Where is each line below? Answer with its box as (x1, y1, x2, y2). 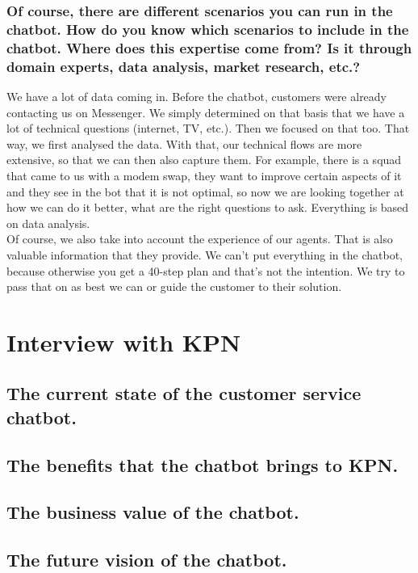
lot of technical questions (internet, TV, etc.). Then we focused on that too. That (6, 120, 410, 137)
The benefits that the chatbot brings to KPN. (6, 452, 399, 477)
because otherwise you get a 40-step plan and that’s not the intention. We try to (6, 262, 405, 279)
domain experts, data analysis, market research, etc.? (6, 56, 361, 76)
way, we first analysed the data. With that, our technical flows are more (6, 135, 362, 152)
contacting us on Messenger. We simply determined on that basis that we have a (6, 103, 405, 120)
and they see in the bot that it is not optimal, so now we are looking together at (6, 183, 404, 200)
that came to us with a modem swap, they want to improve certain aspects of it (6, 166, 402, 183)
